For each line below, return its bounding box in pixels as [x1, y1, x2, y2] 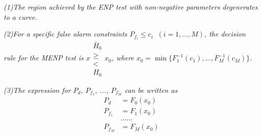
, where [111, 52, 134, 63]
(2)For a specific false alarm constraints [4, 28, 127, 39]
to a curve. [4, 11, 38, 22]
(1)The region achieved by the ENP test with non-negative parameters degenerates [4, 2, 258, 12]
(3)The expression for [4, 84, 71, 95]
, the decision [204, 28, 246, 39]
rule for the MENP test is [4, 52, 84, 63]
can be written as [124, 84, 178, 95]
